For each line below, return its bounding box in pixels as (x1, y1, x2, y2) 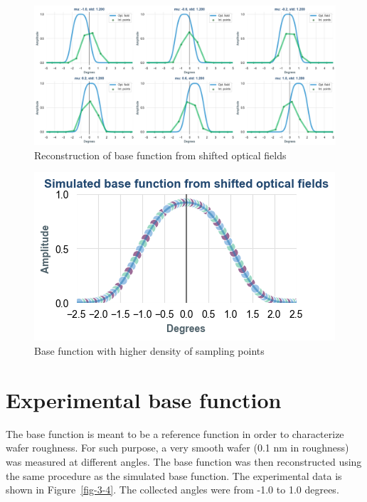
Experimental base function (6, 385, 282, 414)
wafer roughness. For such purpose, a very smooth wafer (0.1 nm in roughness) (6, 440, 349, 455)
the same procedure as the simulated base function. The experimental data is (6, 468, 342, 483)
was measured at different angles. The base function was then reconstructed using (6, 454, 362, 469)
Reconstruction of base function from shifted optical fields (34, 147, 287, 162)
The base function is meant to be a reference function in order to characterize (6, 426, 344, 441)
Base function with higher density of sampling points (34, 343, 265, 358)
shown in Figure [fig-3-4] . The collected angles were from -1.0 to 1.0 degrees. (6, 482, 339, 497)
